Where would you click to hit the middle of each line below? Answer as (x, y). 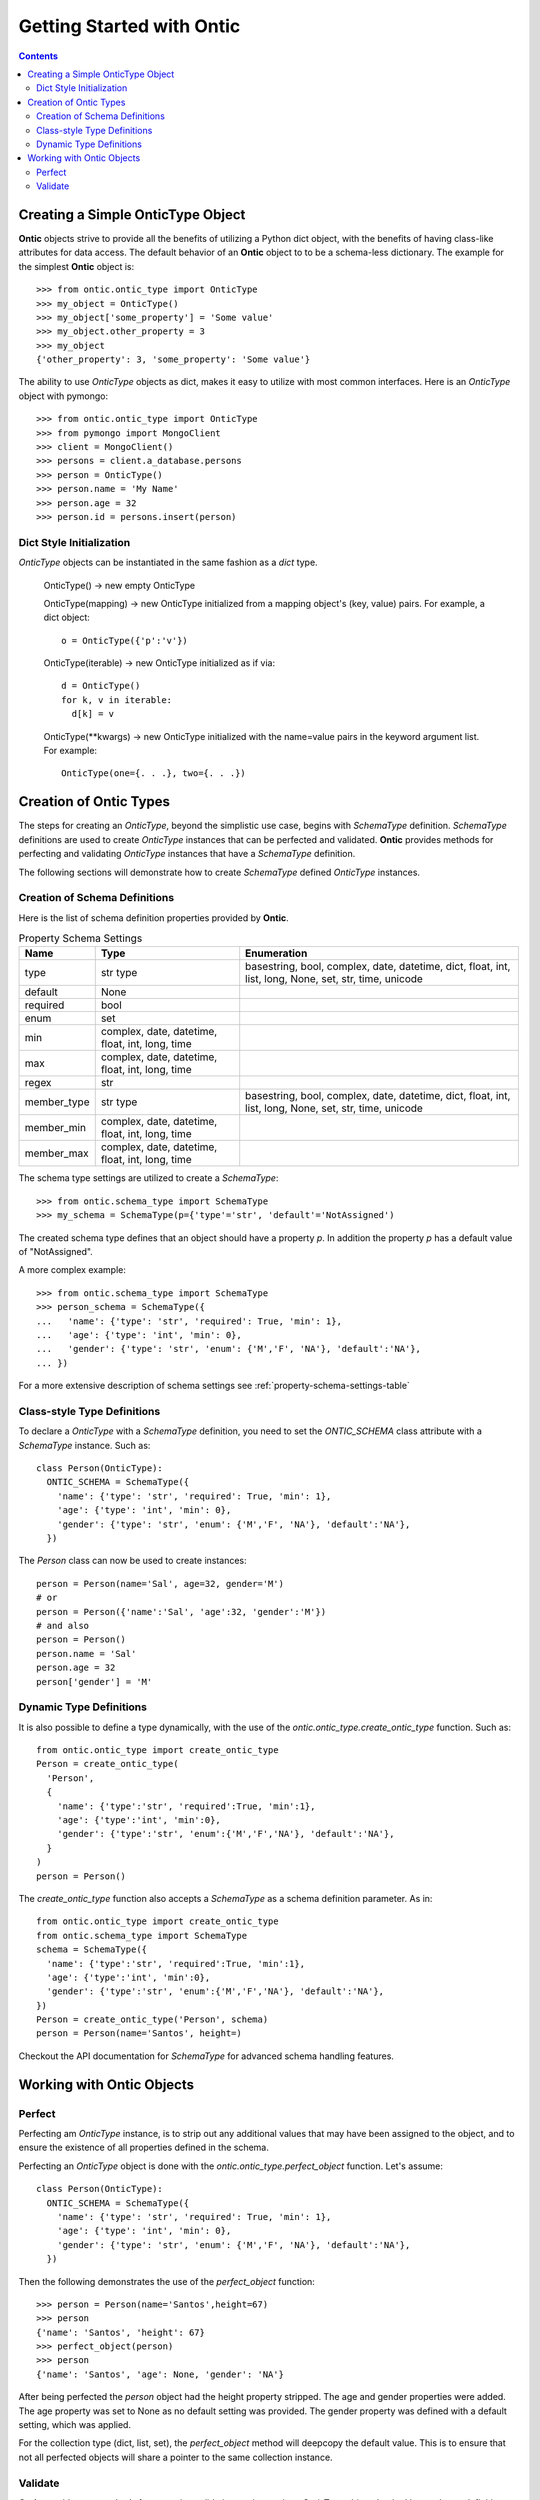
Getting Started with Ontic (129, 26)
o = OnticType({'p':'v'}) (125, 640)
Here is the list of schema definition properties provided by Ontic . (153, 917)
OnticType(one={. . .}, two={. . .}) (154, 773)
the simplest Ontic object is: (76, 266)
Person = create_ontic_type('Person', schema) (152, 2019)
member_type (57, 1102)
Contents (38, 56)
